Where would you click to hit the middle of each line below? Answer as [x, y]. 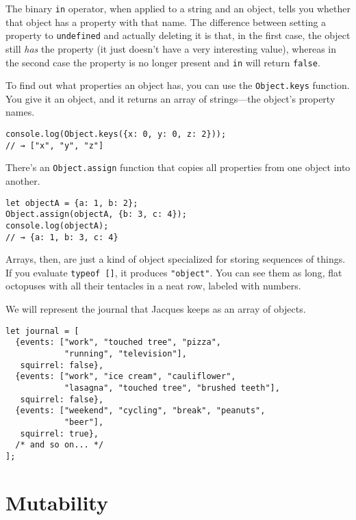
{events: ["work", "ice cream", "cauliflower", [126, 377]
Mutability [57, 502]
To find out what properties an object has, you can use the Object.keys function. [178, 85]
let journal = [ [42, 331]
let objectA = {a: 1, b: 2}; [72, 203]
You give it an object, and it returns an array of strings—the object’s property [170, 98]
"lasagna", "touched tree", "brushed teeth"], [172, 388]
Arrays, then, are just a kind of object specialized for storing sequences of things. [176, 259]
